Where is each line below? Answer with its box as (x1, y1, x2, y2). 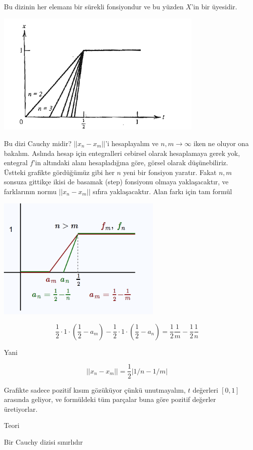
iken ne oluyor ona (193, 138, 249, 148)
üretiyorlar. (4, 403, 38, 414)
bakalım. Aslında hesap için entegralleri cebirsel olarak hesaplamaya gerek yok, (4, 148, 240, 158)
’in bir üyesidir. (191, 1, 237, 11)
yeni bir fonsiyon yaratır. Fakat (123, 167, 217, 177)
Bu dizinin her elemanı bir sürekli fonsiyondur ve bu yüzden (4, 1, 184, 11)
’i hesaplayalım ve (105, 138, 159, 148)
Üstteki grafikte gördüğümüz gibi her (4, 167, 115, 177)
